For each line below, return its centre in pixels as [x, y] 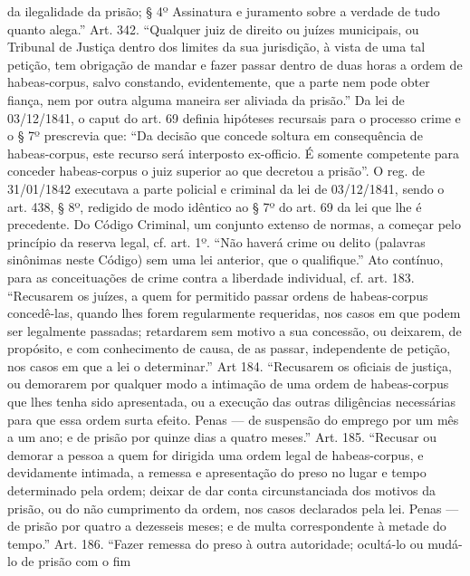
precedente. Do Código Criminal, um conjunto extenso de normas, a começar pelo [234, 224]
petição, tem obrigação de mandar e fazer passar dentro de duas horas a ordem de [235, 64]
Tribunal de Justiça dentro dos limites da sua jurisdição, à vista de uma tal [216, 47]
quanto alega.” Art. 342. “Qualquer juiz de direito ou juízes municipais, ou [213, 29]
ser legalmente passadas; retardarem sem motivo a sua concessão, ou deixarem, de [235, 330]
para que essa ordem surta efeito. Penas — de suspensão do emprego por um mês [233, 419]
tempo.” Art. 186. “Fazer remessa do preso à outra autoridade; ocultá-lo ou [216, 543]
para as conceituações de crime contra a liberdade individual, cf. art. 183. [211, 277]
